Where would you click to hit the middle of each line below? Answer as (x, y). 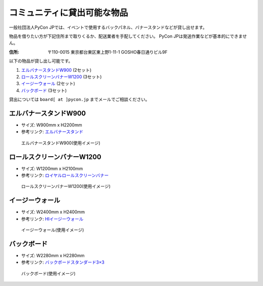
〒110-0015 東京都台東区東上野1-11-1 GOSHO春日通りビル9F (108, 52)
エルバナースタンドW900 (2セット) (56, 70)
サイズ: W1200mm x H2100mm (52, 168)
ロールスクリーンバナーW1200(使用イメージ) (66, 186)
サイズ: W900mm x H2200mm (52, 125)
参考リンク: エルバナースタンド (52, 132)
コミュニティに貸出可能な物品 (69, 13)
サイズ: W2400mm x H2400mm (53, 212)
